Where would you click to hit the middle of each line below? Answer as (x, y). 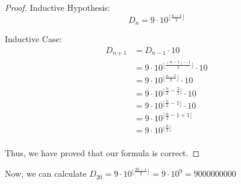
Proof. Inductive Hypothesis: (58, 7)
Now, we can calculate (46, 173)
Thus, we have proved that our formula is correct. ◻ (102, 153)
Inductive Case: (33, 39)
